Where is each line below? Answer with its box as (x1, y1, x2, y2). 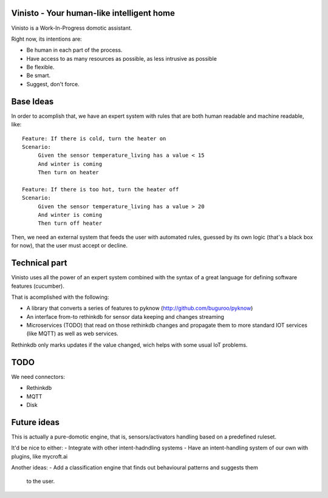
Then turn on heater (38, 169, 100, 176)
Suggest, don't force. (26, 80, 80, 87)
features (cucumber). (11, 282, 65, 290)
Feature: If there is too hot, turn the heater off (22, 186, 179, 193)
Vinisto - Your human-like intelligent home (11, 8, 176, 18)
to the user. (26, 477, 55, 485)
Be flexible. (26, 64, 55, 71)
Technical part (11, 258, 67, 268)
